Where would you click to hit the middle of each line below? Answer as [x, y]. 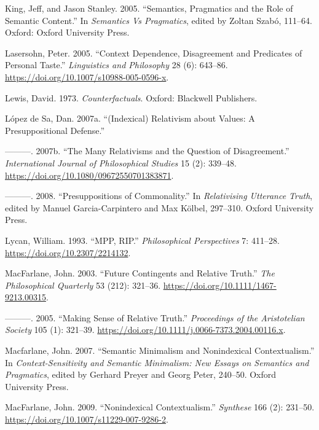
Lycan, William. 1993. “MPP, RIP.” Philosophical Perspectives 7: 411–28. [142, 240]
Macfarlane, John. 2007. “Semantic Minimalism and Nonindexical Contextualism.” [160, 350]
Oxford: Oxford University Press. [67, 32]
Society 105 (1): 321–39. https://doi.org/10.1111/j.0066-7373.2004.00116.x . [145, 330]
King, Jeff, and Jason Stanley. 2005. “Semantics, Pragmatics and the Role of [149, 8]
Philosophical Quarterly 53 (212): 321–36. [83, 285]
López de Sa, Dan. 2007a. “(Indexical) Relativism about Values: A [130, 118]
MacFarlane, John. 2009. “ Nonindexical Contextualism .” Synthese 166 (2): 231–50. [160, 407]
